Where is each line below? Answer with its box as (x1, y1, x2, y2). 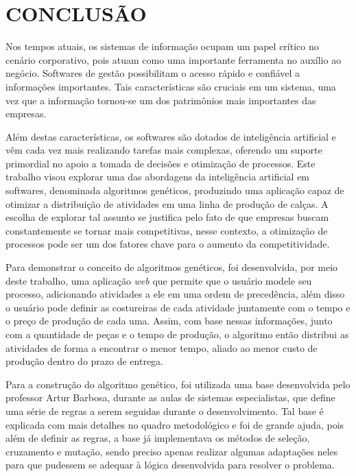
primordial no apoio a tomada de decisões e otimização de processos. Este (5, 156, 316, 170)
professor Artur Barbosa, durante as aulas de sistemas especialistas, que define (5, 390, 335, 405)
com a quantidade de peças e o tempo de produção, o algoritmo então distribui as (5, 327, 349, 341)
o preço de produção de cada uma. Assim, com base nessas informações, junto (5, 313, 333, 328)
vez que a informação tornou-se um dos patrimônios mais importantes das (5, 93, 316, 107)
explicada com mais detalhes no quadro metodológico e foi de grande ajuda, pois (5, 417, 344, 431)
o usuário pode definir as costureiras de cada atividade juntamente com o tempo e (5, 300, 351, 314)
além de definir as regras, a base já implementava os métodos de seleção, (5, 431, 310, 445)
